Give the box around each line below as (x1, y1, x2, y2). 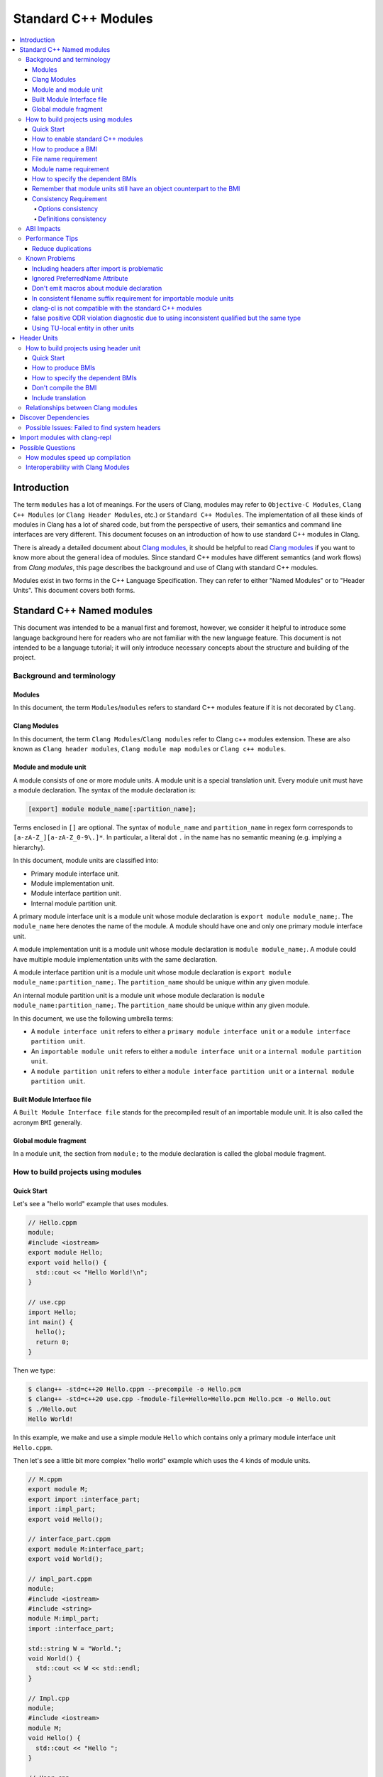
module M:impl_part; (28, 1614, 99, 1623)
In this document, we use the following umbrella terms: (13, 1014, 174, 1023)
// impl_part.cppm (28, 1574, 92, 1583)
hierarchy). (13, 843, 45, 852)
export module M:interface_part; (28, 1545, 145, 1553)
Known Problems (26, 254, 76, 263)
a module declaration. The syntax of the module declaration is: (13, 785, 196, 794)
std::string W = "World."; (28, 1644, 122, 1653)
